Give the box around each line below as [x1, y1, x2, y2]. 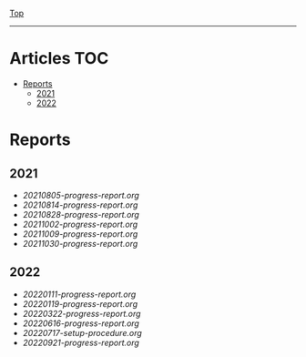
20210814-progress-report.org [22, 199, 138, 210]
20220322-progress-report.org [22, 308, 141, 319]
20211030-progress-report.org [22, 238, 138, 249]
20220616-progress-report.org [22, 318, 139, 329]
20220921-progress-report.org [22, 337, 139, 348]
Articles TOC [9, 48, 109, 69]
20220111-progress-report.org [22, 289, 137, 300]
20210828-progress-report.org [22, 209, 139, 219]
